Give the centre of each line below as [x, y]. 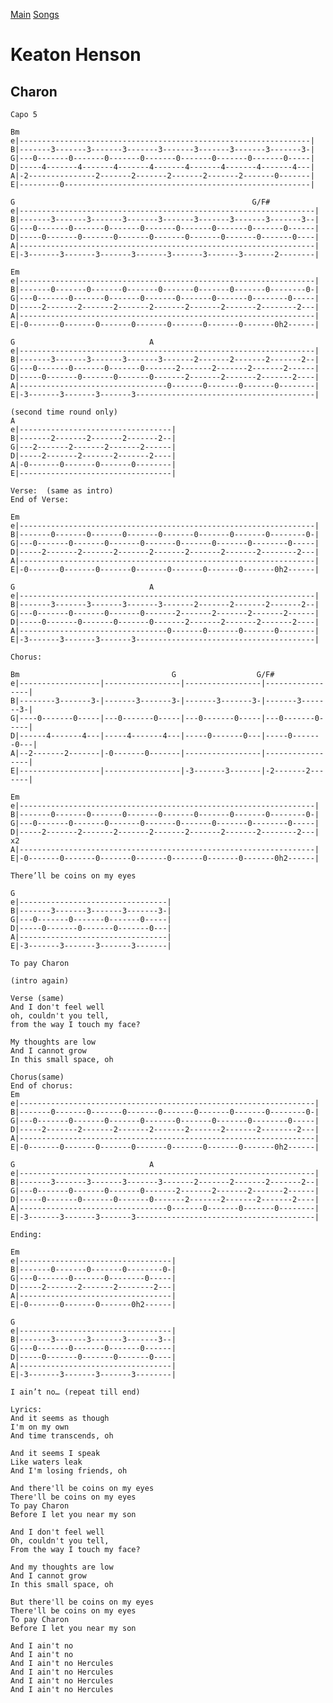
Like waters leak [46, 1462]
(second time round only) [64, 412]
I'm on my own [40, 1427]
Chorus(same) [37, 1077]
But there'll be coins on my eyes [82, 1602]
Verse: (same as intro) [62, 491]
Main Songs [35, 14]
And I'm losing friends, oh [69, 1471]
